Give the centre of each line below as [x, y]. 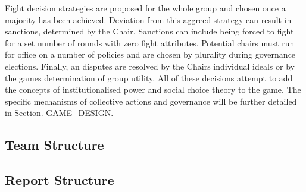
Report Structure [60, 180]
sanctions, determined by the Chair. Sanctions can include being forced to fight [149, 31]
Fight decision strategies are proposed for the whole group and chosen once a [145, 8]
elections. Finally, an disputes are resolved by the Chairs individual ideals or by [150, 66]
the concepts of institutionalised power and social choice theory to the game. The [153, 89]
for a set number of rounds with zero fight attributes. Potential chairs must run [150, 43]
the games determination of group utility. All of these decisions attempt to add [149, 78]
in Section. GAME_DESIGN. [59, 113]
